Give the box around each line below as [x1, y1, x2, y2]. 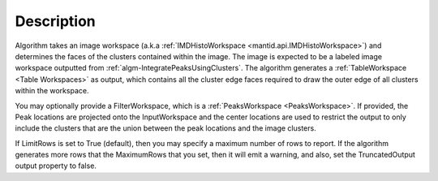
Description [15, 12, 97, 30]
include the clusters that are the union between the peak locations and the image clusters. [15, 123, 316, 133]
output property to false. [15, 161, 97, 170]
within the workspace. [15, 86, 89, 96]
